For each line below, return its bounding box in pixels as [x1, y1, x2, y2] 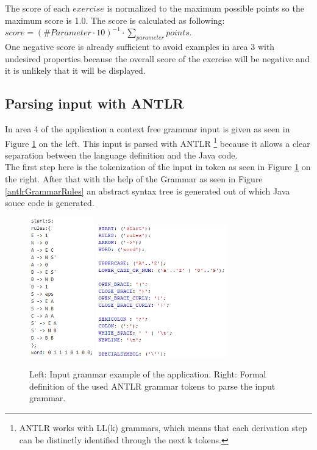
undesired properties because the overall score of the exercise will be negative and [5, 52, 310, 65]
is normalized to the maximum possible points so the [107, 2, 304, 14]
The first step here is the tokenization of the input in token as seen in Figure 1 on [5, 160, 311, 173]
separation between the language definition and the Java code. [5, 148, 238, 161]
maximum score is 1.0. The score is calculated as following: [5, 13, 225, 26]
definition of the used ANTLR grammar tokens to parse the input [29, 379, 276, 392]
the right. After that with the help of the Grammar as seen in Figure [5, 173, 263, 185]
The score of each [5, 2, 70, 14]
